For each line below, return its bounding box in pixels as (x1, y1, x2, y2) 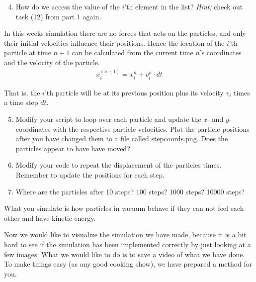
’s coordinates (199, 47, 242, 58)
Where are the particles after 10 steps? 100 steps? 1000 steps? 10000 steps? (15, 186, 245, 196)
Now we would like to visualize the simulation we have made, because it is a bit (4, 229, 247, 240)
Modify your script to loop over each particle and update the (15, 114, 201, 124)
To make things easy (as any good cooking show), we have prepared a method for (4, 259, 253, 269)
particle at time (4, 47, 51, 58)
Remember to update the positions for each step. (15, 169, 165, 180)
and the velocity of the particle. (4, 57, 100, 67)
